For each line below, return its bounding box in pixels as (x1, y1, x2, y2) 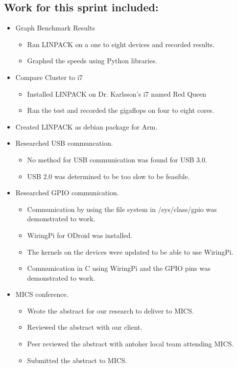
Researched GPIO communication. (15, 187, 119, 198)
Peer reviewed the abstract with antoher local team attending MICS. (27, 339, 234, 349)
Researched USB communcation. (15, 138, 113, 148)
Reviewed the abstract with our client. (27, 322, 142, 332)
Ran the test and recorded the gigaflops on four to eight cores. (27, 105, 214, 115)
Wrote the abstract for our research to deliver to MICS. (27, 305, 194, 315)
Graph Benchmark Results (15, 23, 95, 33)
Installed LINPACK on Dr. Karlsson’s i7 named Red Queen (27, 88, 207, 99)
